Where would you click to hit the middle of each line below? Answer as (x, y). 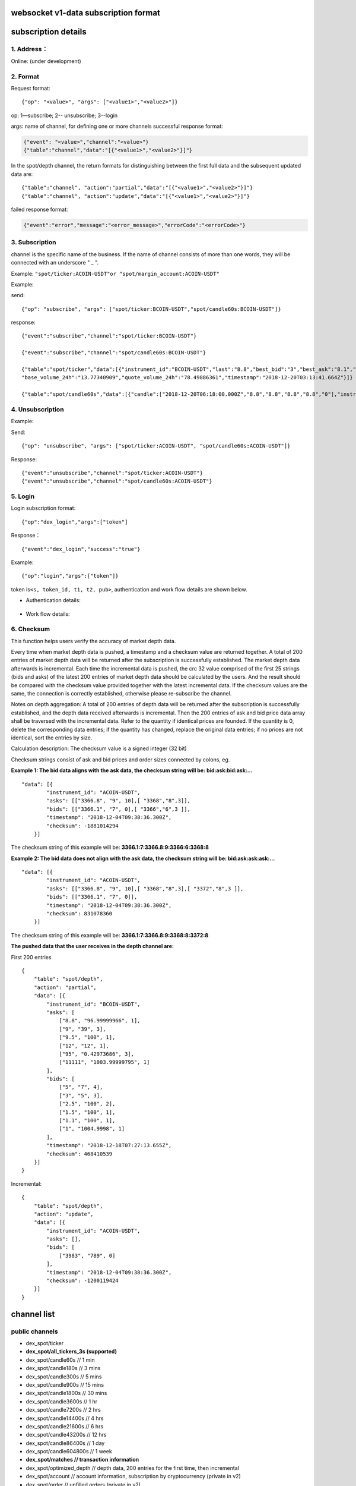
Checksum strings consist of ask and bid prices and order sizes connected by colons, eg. (120, 759)
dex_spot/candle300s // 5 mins (64, 1377)
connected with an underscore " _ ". (55, 263)
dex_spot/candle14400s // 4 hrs (65, 1418)
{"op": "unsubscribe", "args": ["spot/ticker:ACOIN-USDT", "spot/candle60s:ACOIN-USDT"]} (156, 446)
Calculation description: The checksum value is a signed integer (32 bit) (99, 748)
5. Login (23, 496)
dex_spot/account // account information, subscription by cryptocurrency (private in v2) (133, 1476)
